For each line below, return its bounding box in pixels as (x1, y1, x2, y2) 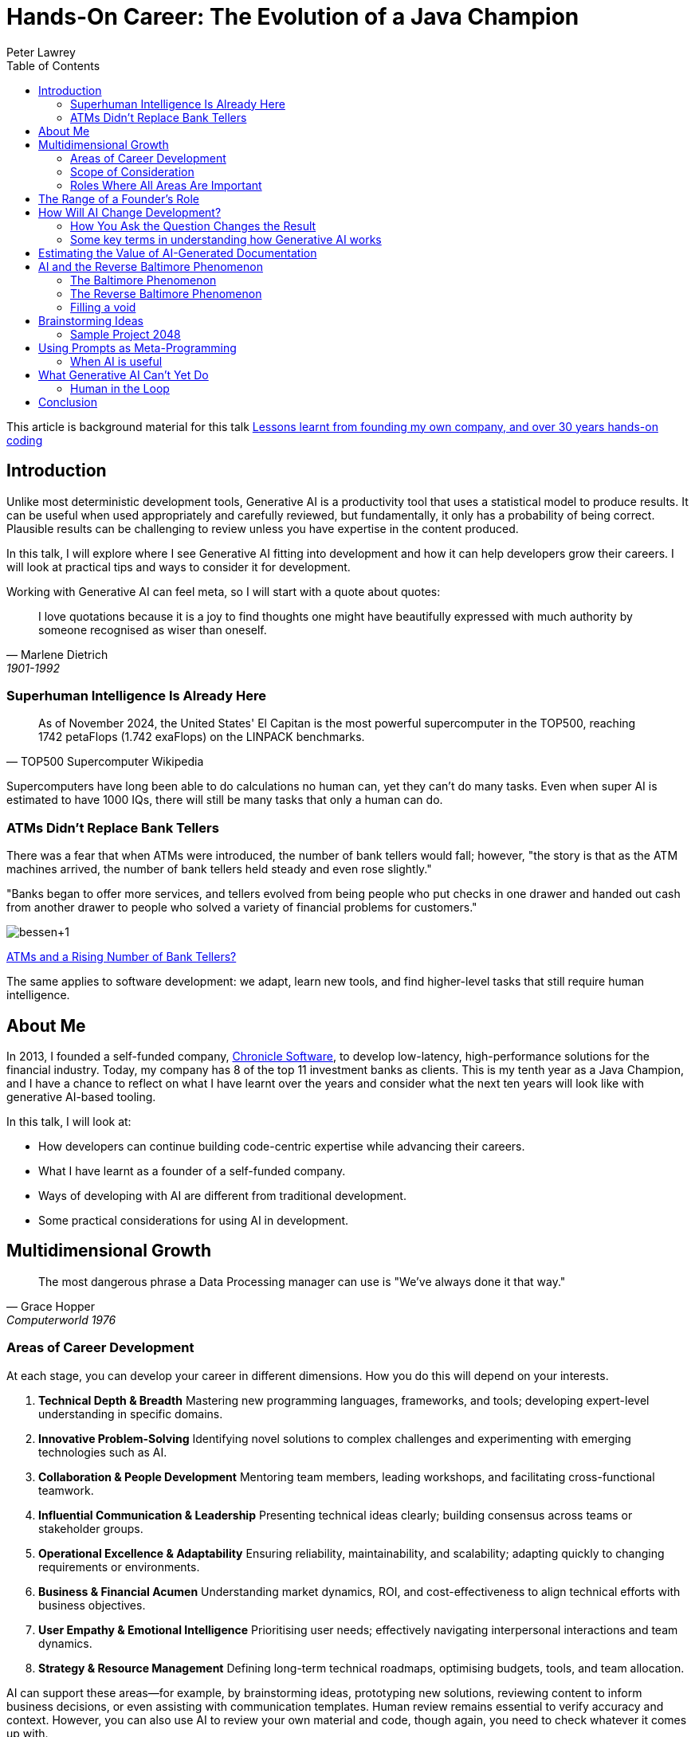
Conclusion (38, 394, 98, 409)
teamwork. (38, 1483, 94, 1497)
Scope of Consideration (70, 164, 194, 178)
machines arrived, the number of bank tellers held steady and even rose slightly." (6, 862, 432, 876)
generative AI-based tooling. (6, 1089, 156, 1104)
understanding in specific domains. (38, 1406, 223, 1421)
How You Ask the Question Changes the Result (70, 218, 316, 233)
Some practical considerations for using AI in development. (38, 1213, 349, 1227)
